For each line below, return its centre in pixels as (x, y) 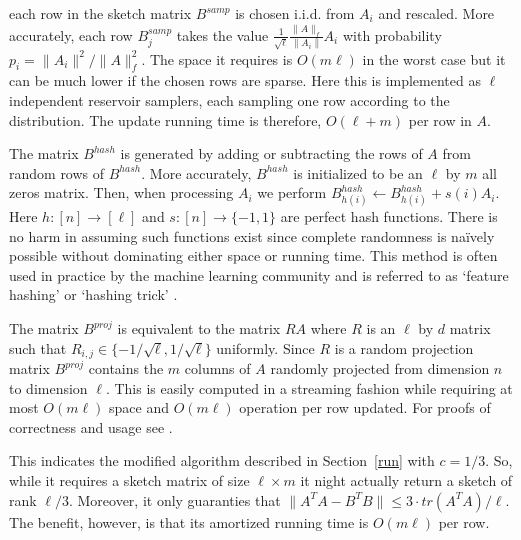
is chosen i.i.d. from (295, 13)
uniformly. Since (265, 347)
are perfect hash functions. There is (389, 216)
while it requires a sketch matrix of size (129, 480)
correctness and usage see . (91, 426)
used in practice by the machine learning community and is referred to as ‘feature (259, 274)
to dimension (48, 387)
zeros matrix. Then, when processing (121, 192)
